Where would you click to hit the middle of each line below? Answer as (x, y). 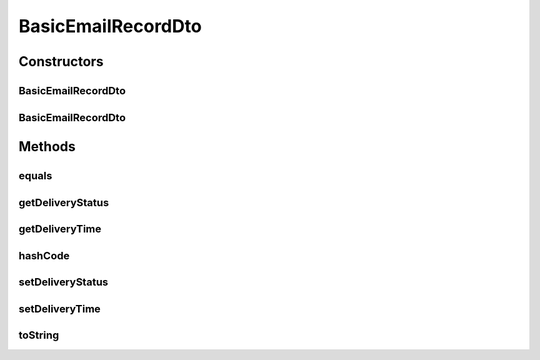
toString (39, 335)
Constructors (61, 61)
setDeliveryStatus (63, 282)
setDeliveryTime (59, 308)
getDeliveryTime (60, 229)
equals (35, 176)
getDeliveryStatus (64, 202)
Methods (47, 146)
